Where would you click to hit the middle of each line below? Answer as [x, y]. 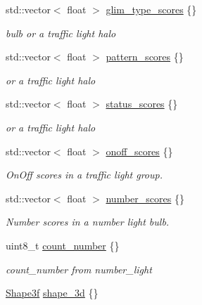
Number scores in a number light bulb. [88, 222]
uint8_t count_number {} [63, 245]
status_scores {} [142, 104]
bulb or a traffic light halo [61, 33]
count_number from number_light [79, 269]
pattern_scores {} [145, 57]
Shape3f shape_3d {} [52, 293]
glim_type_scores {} [151, 9]
